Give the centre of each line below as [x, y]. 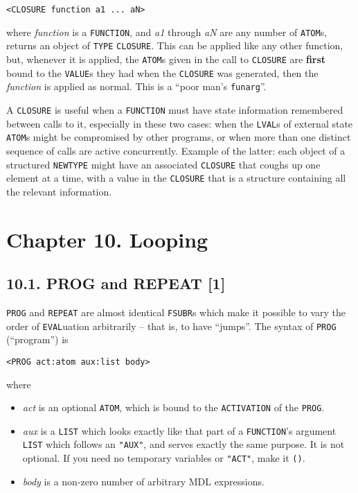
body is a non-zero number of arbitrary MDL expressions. [143, 481]
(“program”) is [37, 339]
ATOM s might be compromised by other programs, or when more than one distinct [179, 137]
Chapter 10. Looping [107, 239]
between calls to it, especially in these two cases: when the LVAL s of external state [180, 123]
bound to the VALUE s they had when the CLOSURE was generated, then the [162, 72]
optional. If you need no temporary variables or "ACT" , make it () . [164, 458]
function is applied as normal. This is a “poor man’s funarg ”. [136, 86]
